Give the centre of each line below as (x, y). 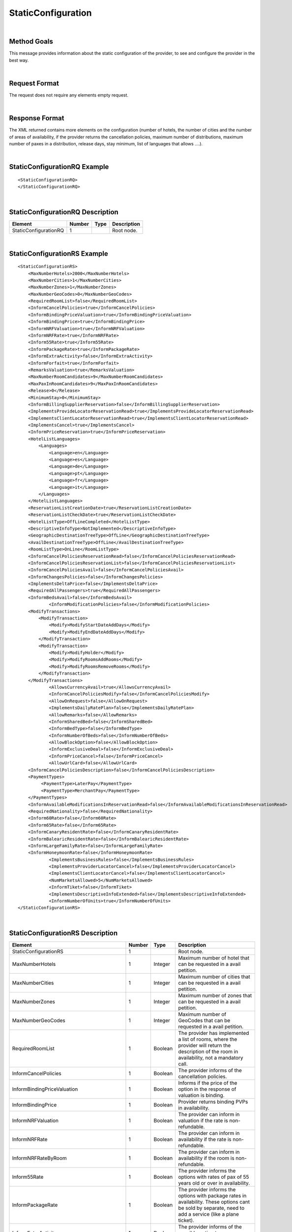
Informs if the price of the (208, 1083)
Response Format (37, 118)
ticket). (186, 1220)
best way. (19, 60)
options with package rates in (212, 1196)
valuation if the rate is (203, 1120)
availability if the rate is (205, 1139)
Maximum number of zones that (215, 995)
